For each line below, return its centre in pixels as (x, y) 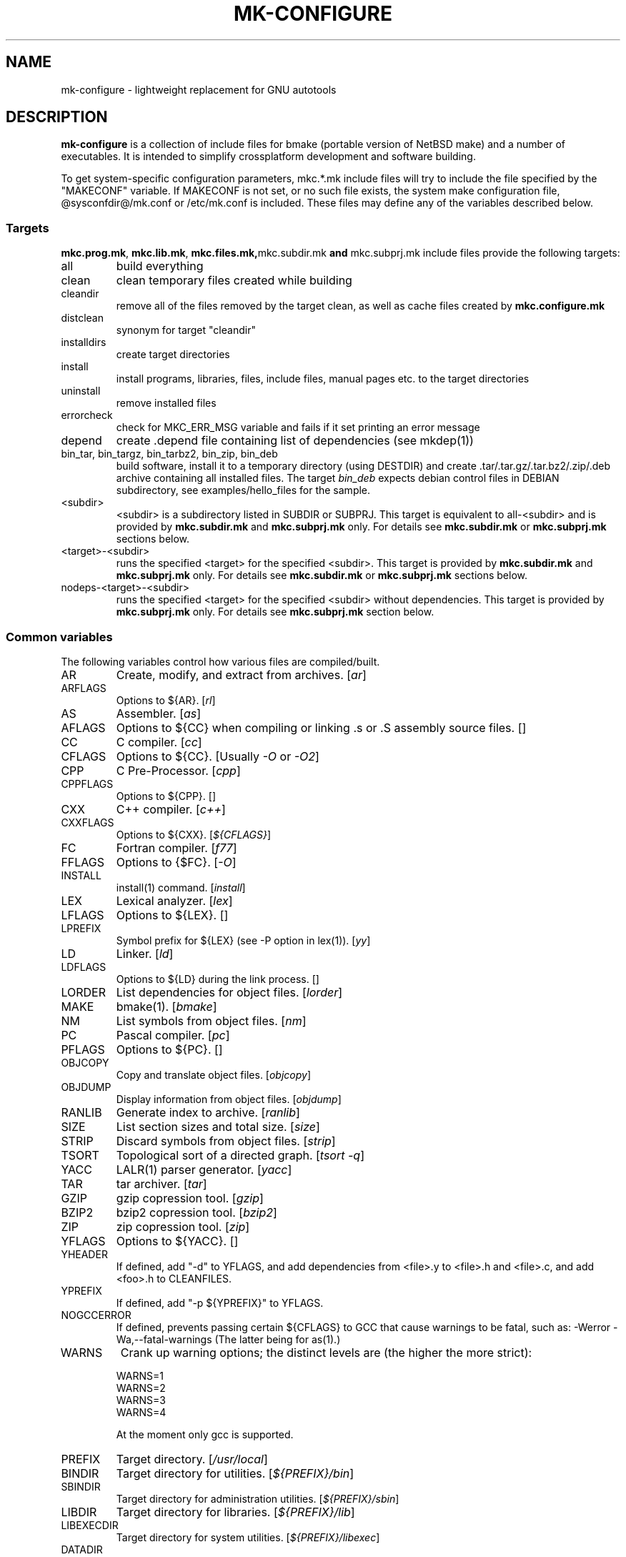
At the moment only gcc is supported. (205, 1434)
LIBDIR (79, 1512)
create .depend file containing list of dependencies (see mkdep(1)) (295, 441)
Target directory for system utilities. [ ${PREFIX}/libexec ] (248, 1537)
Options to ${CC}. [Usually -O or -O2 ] (218, 756)
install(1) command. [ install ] (181, 887)
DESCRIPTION (57, 117)
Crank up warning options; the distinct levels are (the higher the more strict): (326, 1352)
